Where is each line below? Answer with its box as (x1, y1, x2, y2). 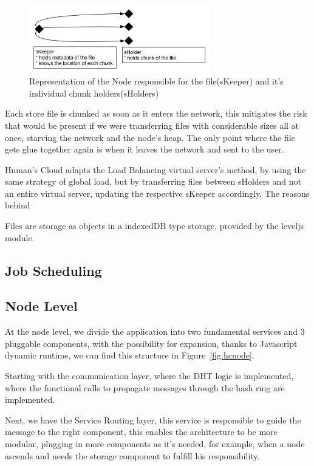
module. (5, 231, 35, 244)
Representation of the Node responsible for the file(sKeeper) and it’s (29, 75, 284, 87)
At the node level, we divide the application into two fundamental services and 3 (5, 325, 305, 338)
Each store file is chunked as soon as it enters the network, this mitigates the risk (5, 107, 307, 120)
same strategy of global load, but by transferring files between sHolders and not (5, 175, 301, 188)
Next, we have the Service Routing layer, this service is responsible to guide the (5, 413, 301, 426)
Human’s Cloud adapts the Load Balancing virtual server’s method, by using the (5, 163, 306, 176)
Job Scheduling (5, 261, 102, 279)
